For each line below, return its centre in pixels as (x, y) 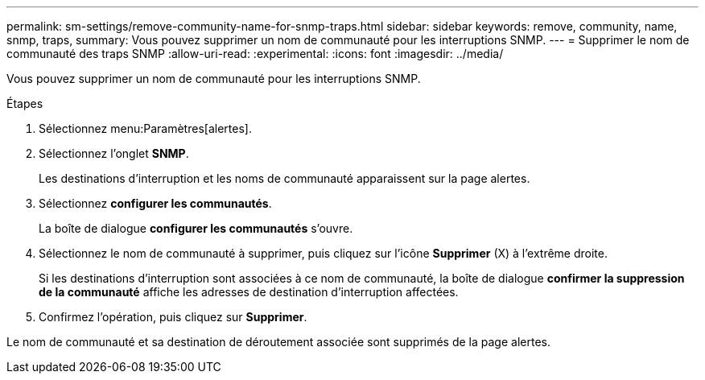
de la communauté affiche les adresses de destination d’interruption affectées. (249, 292)
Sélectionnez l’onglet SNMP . (114, 153)
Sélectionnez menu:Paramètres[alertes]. (145, 128)
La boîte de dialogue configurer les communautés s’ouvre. (196, 228)
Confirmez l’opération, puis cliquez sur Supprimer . (173, 317)
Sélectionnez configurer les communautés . (155, 203)
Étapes (25, 103)
